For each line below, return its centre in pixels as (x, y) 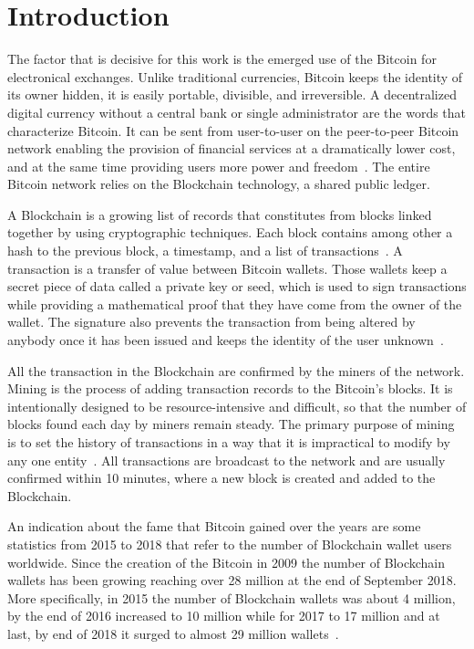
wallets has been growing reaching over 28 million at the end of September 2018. (232, 580)
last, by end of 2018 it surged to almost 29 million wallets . (173, 633)
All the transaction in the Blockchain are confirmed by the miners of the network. (236, 370)
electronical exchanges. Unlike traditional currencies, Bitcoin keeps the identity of (235, 76)
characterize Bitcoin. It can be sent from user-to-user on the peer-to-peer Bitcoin (233, 130)
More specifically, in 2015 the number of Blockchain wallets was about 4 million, (232, 597)
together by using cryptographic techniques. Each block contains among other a (230, 232)
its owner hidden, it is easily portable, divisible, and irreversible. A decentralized (232, 94)
